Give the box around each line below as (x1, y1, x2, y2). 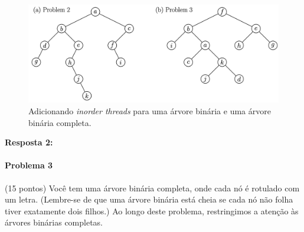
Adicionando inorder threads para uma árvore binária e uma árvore (28, 105, 271, 117)
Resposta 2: (5, 136, 53, 148)
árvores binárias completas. (5, 216, 103, 228)
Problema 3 (5, 159, 53, 171)
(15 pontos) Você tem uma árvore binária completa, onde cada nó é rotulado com (5, 181, 300, 194)
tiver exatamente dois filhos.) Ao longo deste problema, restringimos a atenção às (5, 204, 299, 217)
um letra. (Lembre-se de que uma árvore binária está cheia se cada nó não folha (5, 193, 293, 206)
